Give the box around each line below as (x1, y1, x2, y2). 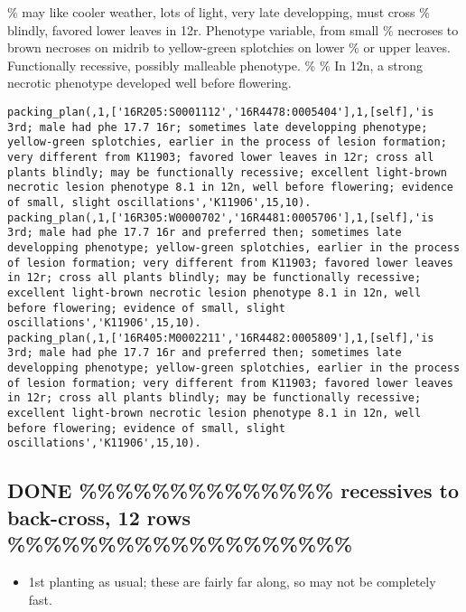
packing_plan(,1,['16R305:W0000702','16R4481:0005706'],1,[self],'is (7, 211, 434, 224)
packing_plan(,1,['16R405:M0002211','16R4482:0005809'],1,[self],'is (7, 331, 434, 344)
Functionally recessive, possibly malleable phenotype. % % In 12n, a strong (7, 55, 423, 74)
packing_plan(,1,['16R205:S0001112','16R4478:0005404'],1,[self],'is (7, 105, 434, 118)
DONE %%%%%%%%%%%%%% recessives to (7, 476, 459, 504)
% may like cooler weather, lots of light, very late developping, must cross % (7, 3, 430, 21)
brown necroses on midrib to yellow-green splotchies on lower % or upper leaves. (7, 38, 451, 57)
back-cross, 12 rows (7, 503, 191, 531)
